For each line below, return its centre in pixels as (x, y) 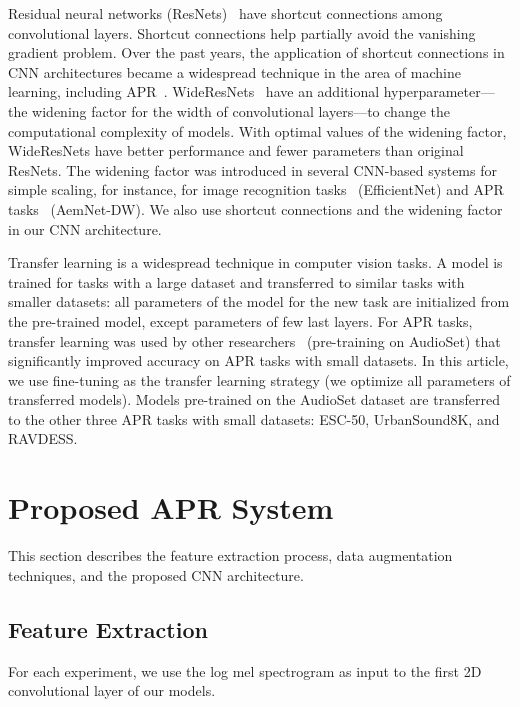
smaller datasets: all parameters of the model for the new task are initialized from (259, 301)
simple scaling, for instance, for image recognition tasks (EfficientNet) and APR (256, 189)
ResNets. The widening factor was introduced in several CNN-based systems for (252, 169)
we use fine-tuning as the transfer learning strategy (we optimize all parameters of (259, 379)
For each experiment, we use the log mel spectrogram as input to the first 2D (245, 670)
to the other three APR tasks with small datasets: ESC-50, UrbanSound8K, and (254, 418)
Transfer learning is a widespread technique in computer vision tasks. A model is (255, 262)
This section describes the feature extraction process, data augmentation (230, 555)
